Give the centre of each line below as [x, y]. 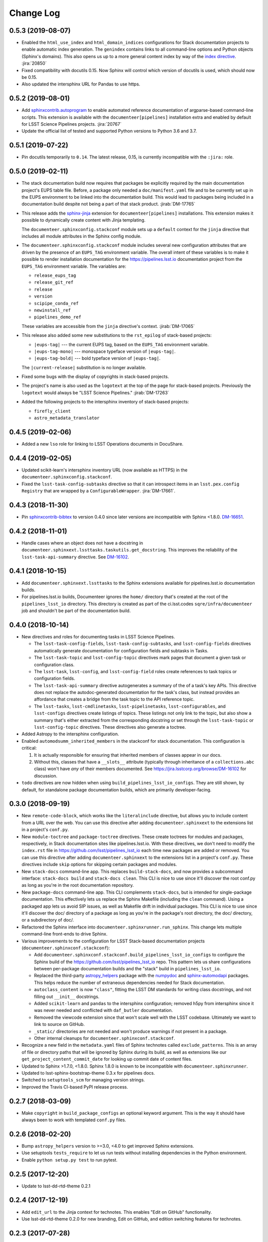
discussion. [46, 776]
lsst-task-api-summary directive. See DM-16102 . [75, 557]
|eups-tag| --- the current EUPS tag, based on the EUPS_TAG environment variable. [121, 344]
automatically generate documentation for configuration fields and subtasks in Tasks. [121, 650]
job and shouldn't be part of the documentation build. [76, 611]
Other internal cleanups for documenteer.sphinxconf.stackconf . [105, 1038]
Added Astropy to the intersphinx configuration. [70, 734]
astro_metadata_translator [67, 418]
